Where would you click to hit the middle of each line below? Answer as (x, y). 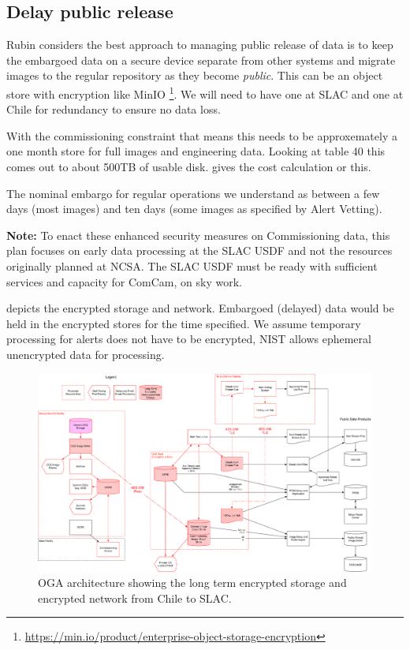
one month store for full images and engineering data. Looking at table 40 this (196, 151)
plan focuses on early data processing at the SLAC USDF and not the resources (199, 250)
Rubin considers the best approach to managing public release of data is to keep (200, 45)
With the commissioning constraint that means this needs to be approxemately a (202, 135)
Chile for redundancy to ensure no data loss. (114, 109)
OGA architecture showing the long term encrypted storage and (192, 583)
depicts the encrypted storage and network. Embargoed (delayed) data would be (200, 308)
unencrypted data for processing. (86, 354)
